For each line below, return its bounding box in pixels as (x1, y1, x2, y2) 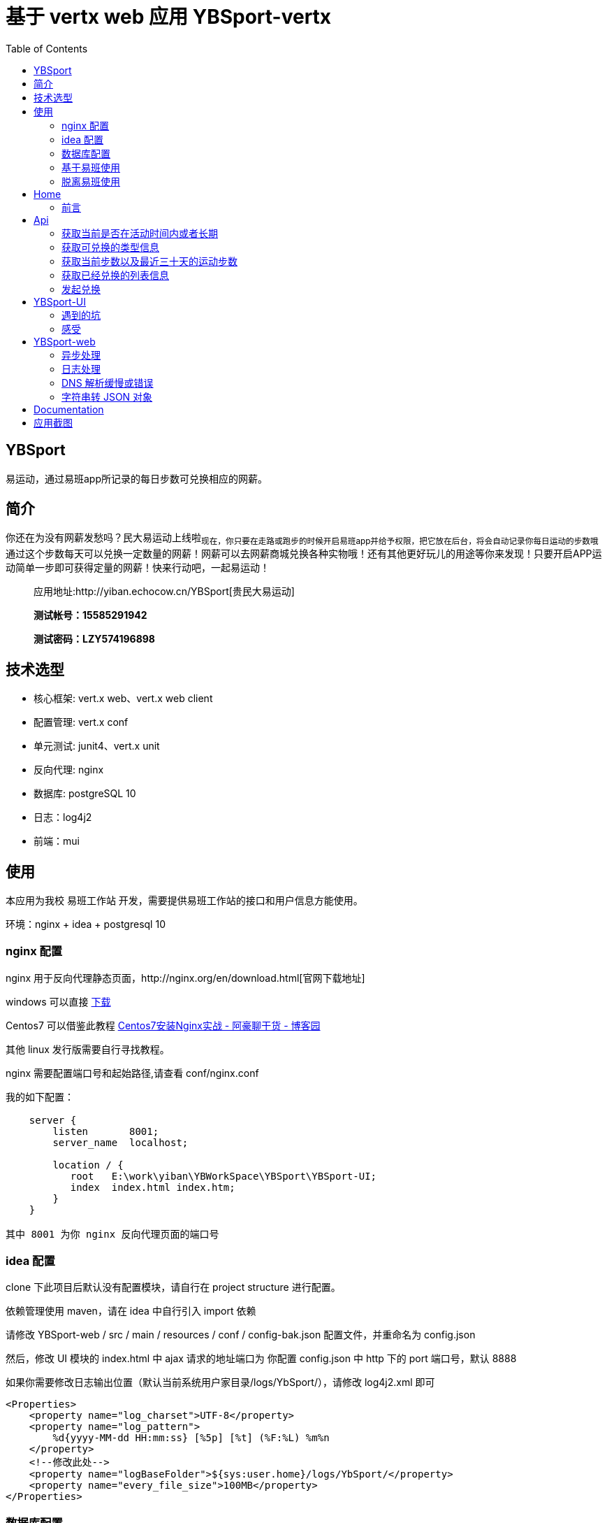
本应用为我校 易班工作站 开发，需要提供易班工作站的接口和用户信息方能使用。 (6, 894, 363, 906)
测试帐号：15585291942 (34, 609, 147, 622)
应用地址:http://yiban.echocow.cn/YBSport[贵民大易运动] (34, 585, 295, 598)
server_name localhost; (52, 1136, 189, 1148)
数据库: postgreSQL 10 (34, 787, 136, 800)
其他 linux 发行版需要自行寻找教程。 (6, 1043, 170, 1055)
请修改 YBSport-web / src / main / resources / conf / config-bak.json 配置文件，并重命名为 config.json (6, 1329, 476, 1341)
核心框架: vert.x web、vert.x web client (34, 692, 213, 705)
